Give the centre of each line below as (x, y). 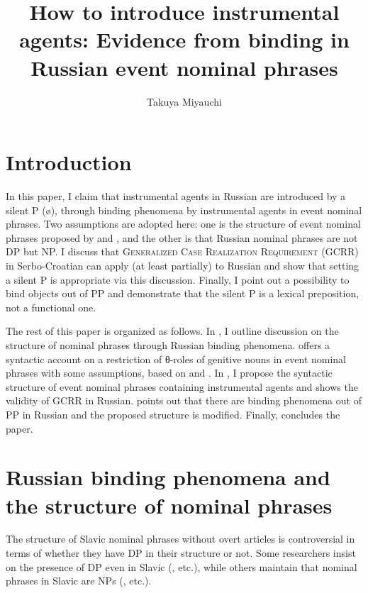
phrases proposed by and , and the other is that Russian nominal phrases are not (182, 237)
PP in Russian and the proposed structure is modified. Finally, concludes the (173, 414)
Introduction (69, 162)
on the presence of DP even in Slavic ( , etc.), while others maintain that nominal (182, 566)
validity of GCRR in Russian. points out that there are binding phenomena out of (184, 400)
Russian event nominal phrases (184, 67)
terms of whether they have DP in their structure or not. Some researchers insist (181, 553)
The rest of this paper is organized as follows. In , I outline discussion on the (172, 331)
